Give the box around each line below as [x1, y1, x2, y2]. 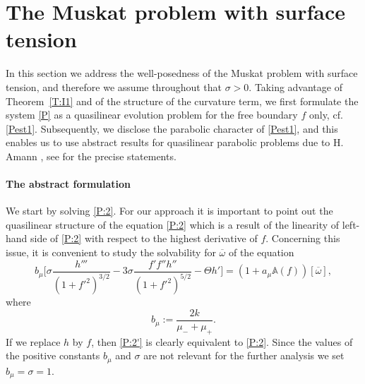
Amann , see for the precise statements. [6, 148, 176, 163]
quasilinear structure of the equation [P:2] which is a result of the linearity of [6, 217, 340, 232]
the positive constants [6, 348, 100, 363]
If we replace [6, 334, 61, 349]
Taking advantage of [254, 79, 342, 94]
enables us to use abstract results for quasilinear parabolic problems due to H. [6, 135, 344, 150]
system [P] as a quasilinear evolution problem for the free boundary [6, 107, 298, 122]
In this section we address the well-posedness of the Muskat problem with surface [6, 66, 358, 80]
